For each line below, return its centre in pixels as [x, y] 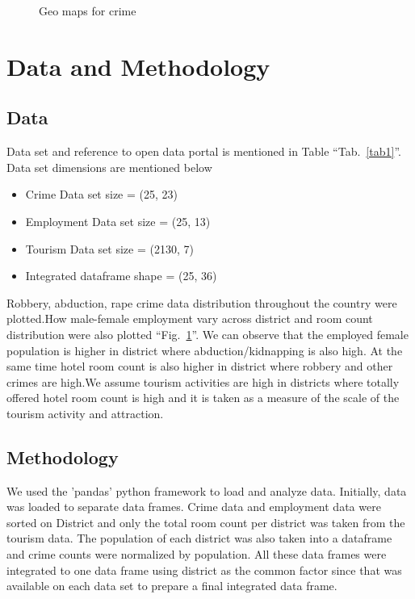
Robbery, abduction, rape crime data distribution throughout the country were [202, 302]
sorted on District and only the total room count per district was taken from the [206, 522]
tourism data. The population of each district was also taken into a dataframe [199, 538]
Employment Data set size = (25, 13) [118, 221]
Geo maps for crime [88, 10]
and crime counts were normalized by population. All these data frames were [197, 554]
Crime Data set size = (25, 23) [101, 194]
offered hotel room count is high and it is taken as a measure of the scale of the [203, 398]
